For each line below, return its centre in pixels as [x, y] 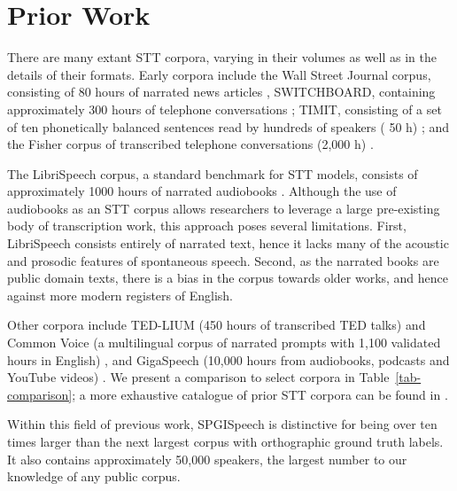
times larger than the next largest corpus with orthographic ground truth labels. [225, 441]
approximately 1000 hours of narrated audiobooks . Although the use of [202, 191]
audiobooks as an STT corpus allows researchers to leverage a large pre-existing [224, 208]
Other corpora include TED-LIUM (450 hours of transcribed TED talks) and [217, 325]
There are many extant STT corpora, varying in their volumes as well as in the [222, 57]
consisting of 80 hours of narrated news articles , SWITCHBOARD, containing [221, 92]
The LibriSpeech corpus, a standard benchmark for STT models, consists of [213, 173]
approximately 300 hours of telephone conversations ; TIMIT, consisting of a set [225, 109]
